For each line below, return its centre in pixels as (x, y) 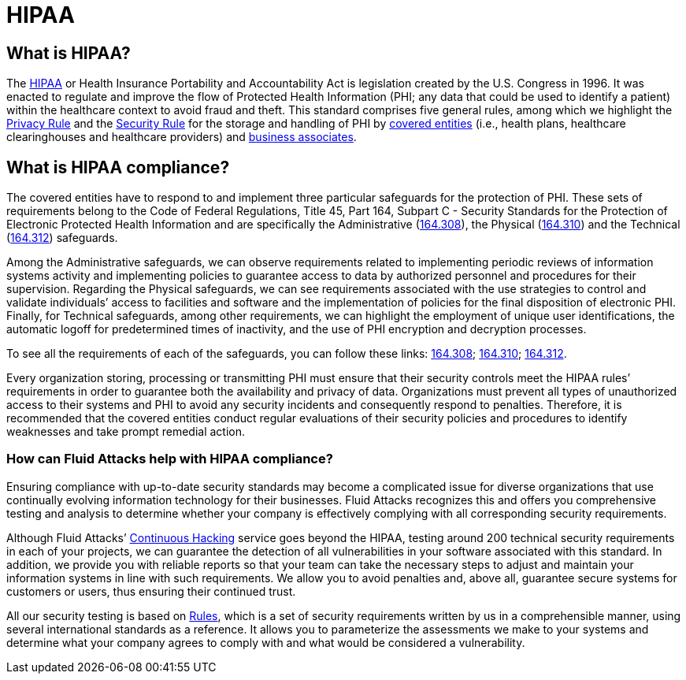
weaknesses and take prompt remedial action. (126, 432)
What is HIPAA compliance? (118, 167)
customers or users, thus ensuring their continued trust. (151, 591)
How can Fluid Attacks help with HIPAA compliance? (170, 459)
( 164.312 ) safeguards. (62, 238)
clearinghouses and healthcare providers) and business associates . (182, 137)
